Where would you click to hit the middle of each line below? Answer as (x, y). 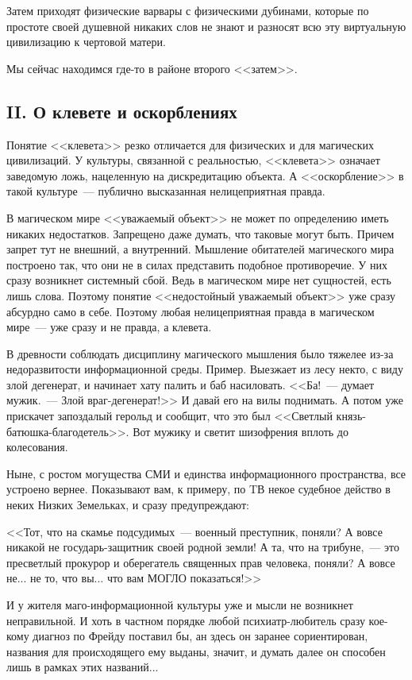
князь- (351, 416)
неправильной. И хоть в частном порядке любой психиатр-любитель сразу (186, 620)
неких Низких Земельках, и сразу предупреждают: (128, 505)
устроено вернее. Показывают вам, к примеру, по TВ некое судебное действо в (198, 489)
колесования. (37, 447)
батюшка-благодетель (58, 431)
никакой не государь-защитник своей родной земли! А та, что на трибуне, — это (203, 547)
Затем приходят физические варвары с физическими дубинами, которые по (188, 10)
